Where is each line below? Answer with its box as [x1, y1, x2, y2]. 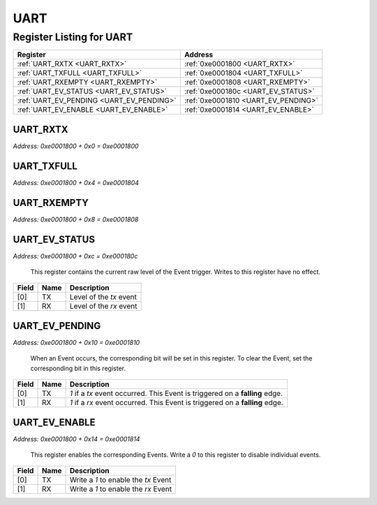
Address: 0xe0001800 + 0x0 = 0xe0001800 [13, 142, 139, 150]
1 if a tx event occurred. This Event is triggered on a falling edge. [69, 388, 283, 398]
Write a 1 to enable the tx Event [69, 475, 172, 485]
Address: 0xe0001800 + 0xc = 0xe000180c [13, 251, 138, 260]
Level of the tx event [69, 292, 138, 302]
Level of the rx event [69, 301, 138, 311]
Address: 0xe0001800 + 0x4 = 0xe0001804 [13, 178, 140, 186]
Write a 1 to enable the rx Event [69, 484, 172, 494]
